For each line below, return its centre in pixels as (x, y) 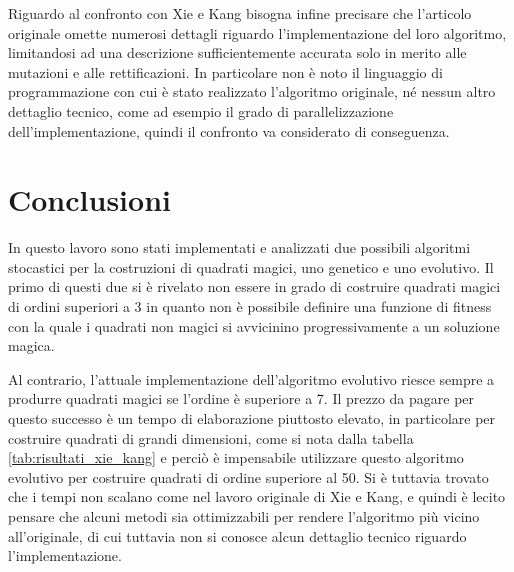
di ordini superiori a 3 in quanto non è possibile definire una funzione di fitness (250, 306)
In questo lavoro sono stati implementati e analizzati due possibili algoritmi (239, 247)
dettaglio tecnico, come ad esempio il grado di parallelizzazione (201, 110)
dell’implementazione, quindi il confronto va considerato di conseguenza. (229, 130)
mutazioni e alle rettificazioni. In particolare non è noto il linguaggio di (225, 71)
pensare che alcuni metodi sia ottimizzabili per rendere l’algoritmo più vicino (244, 516)
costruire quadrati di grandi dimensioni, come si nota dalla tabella (211, 437)
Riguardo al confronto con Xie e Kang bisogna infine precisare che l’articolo (240, 13)
